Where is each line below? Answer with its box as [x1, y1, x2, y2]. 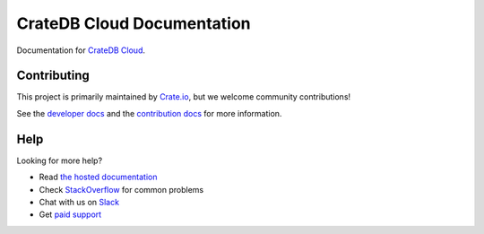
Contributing [16, 68, 90, 83]
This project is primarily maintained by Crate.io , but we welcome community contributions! [16, 91, 351, 102]
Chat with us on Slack [39, 196, 120, 207]
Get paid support [39, 209, 102, 220]
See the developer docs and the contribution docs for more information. [16, 108, 282, 118]
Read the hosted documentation [39, 171, 158, 183]
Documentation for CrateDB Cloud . [16, 45, 146, 56]
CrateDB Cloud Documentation [16, 13, 251, 33]
